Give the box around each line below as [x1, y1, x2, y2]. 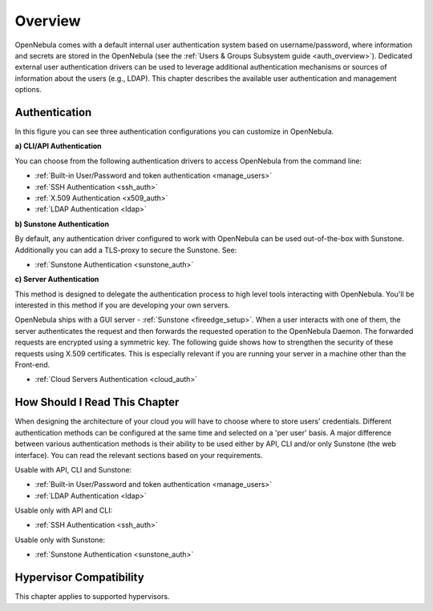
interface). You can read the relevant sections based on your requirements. [14, 450, 263, 460]
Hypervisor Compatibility [14, 571, 144, 585]
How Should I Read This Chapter [14, 396, 180, 409]
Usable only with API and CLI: [14, 505, 113, 516]
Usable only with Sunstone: [14, 535, 106, 545]
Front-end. [14, 360, 51, 370]
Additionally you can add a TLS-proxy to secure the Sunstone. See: [14, 245, 237, 255]
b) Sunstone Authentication [14, 219, 110, 228]
